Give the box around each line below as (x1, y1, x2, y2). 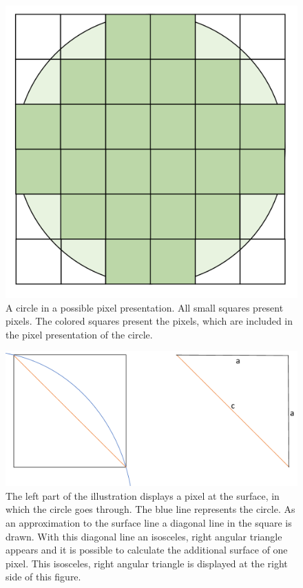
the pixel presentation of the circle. (6, 327, 153, 341)
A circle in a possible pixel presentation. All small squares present (6, 300, 284, 314)
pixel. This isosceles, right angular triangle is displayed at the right (6, 556, 288, 570)
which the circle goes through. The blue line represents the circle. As (6, 502, 295, 516)
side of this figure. (6, 569, 81, 584)
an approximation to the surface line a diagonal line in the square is (6, 516, 292, 529)
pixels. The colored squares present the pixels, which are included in (6, 314, 293, 328)
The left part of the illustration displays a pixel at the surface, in (6, 488, 280, 503)
